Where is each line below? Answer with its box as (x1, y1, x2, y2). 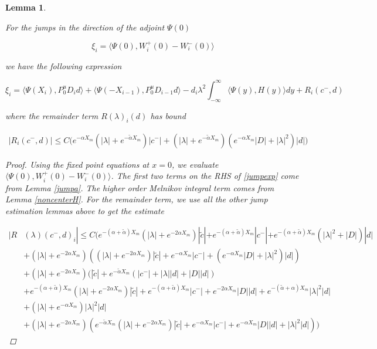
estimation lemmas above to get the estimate (5, 204, 164, 216)
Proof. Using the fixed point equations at (5, 158, 150, 170)
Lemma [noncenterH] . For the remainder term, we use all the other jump (5, 193, 268, 205)
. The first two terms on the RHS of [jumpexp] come (111, 170, 299, 182)
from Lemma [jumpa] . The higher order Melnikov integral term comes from (5, 181, 274, 194)
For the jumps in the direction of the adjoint (5, 21, 165, 33)
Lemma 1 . (5, 1, 46, 13)
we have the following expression (5, 59, 122, 72)
